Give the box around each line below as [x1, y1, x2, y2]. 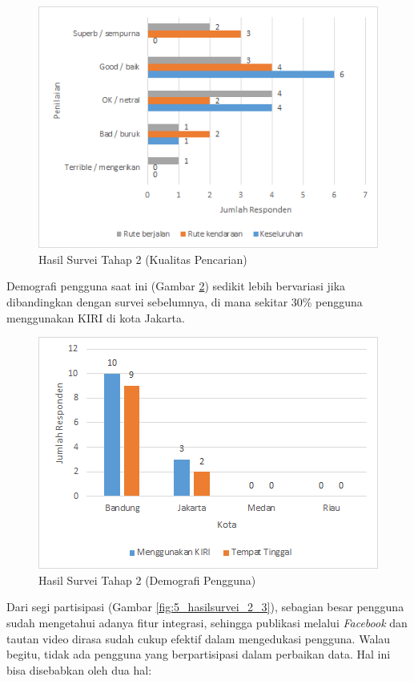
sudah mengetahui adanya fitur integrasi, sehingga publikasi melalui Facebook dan [6, 614, 408, 630]
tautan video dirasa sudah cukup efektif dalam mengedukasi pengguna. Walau [6, 630, 391, 647]
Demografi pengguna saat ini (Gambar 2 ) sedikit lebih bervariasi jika [6, 278, 346, 294]
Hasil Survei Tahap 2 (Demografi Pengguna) [38, 571, 256, 588]
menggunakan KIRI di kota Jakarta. [6, 309, 185, 326]
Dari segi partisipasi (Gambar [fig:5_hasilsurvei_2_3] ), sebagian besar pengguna [6, 598, 404, 615]
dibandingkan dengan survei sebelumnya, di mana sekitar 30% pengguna [6, 293, 363, 310]
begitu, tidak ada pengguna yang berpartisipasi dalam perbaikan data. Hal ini [6, 646, 391, 663]
